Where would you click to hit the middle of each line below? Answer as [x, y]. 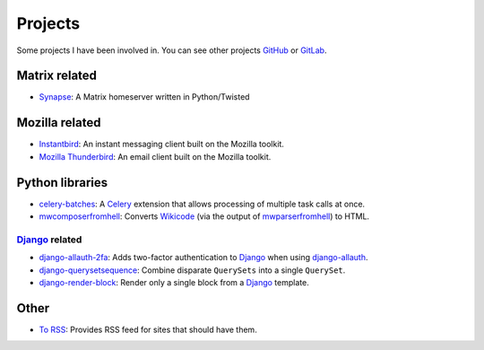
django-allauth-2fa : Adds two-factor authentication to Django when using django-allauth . [203, 258]
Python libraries [62, 183]
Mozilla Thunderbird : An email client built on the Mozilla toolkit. [155, 156]
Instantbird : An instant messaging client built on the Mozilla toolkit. [161, 144]
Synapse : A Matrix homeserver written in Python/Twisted [144, 97]
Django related [49, 240]
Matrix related [57, 76]
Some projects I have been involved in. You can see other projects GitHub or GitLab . [172, 50]
